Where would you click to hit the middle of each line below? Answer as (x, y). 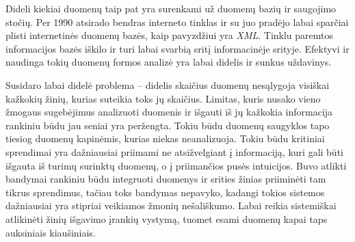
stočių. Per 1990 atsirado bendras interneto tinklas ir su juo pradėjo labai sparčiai (177, 22)
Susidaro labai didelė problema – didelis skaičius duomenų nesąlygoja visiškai (168, 84)
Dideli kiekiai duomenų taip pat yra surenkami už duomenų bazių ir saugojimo (171, 8)
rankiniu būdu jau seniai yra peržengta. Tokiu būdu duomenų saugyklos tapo (168, 125)
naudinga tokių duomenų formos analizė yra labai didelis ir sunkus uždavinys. (169, 62)
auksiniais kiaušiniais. (51, 232)
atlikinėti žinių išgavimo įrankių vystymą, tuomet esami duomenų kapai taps (167, 218)
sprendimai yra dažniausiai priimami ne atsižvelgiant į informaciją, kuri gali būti (174, 151)
